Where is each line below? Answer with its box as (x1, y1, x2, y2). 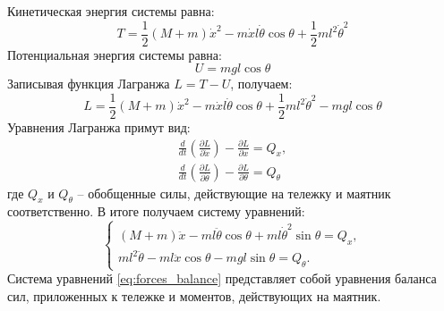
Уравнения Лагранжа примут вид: (7, 117, 191, 136)
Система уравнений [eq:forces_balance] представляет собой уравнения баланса (7, 269, 437, 288)
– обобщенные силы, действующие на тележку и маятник (77, 183, 391, 202)
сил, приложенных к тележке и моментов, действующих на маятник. (7, 286, 381, 305)
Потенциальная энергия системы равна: (7, 45, 222, 63)
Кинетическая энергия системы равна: (7, 2, 215, 20)
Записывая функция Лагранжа (7, 74, 170, 93)
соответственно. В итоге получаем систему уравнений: (7, 202, 305, 221)
